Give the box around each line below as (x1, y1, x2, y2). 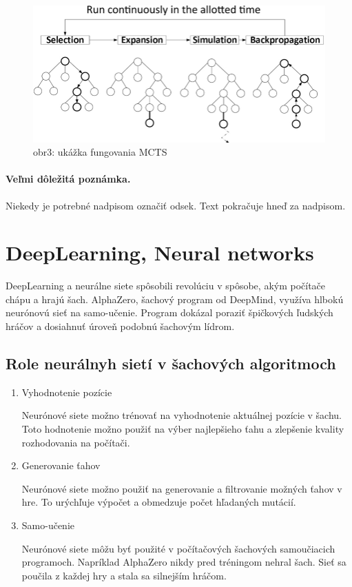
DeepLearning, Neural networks (6, 238, 314, 267)
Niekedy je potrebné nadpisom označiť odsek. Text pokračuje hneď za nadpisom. (6, 198, 346, 212)
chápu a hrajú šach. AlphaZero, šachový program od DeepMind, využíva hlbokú (6, 291, 344, 306)
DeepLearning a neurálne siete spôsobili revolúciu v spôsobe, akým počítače (6, 278, 326, 293)
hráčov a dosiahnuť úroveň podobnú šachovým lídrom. (6, 319, 235, 333)
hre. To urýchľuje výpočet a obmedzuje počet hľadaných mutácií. (21, 495, 296, 509)
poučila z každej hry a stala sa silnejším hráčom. (21, 568, 227, 582)
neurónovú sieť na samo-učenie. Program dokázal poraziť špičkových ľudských (6, 305, 333, 320)
